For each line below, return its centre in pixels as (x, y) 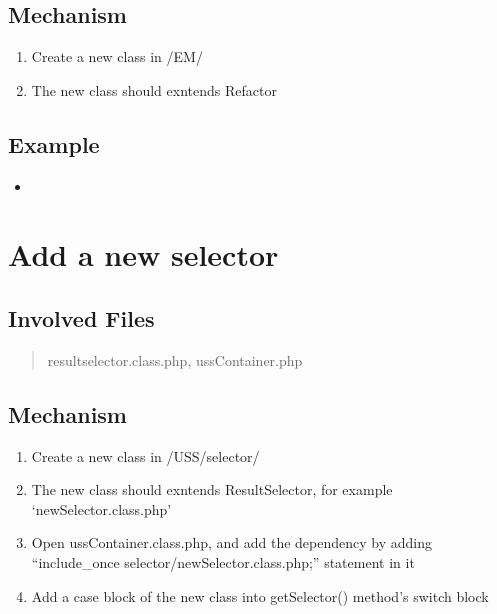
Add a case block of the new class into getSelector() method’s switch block (260, 595)
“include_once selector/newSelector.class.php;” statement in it (223, 561)
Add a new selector (143, 254)
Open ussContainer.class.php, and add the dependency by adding (231, 542)
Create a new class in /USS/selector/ (145, 455)
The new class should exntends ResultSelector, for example (212, 489)
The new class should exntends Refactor (154, 89)
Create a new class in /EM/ (117, 56)
